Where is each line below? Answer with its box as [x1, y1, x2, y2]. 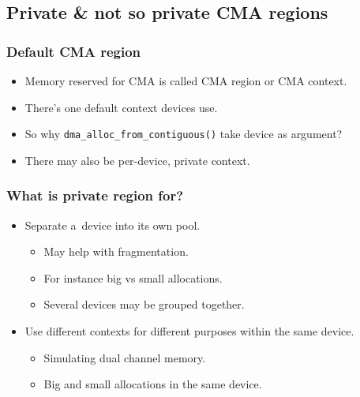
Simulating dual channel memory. [43, 349, 206, 365]
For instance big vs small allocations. [43, 269, 223, 286]
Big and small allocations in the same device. [43, 376, 262, 392]
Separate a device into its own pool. [24, 216, 201, 233]
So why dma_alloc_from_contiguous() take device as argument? [24, 125, 343, 142]
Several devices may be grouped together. [43, 296, 245, 313]
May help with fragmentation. [43, 243, 189, 260]
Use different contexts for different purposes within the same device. [24, 323, 354, 339]
